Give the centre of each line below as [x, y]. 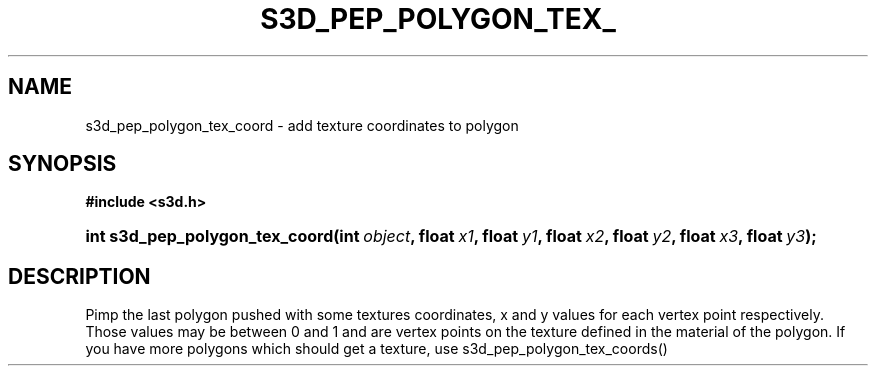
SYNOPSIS [62, 164]
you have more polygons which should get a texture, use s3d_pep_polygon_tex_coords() [376, 349]
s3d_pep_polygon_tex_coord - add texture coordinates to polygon [302, 125]
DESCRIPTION [79, 276]
